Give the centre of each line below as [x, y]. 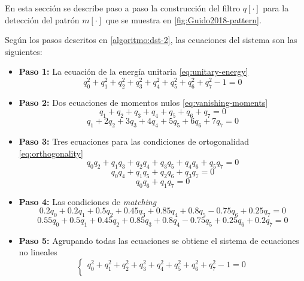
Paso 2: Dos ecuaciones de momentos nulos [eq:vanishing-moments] [143, 102]
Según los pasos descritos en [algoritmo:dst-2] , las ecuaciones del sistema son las [151, 40]
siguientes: [24, 51]
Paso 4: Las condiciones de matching [88, 201]
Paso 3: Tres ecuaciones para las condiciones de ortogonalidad [134, 141]
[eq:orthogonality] [51, 153]
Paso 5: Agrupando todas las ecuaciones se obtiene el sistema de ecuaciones [159, 240]
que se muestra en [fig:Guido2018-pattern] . [183, 19]
